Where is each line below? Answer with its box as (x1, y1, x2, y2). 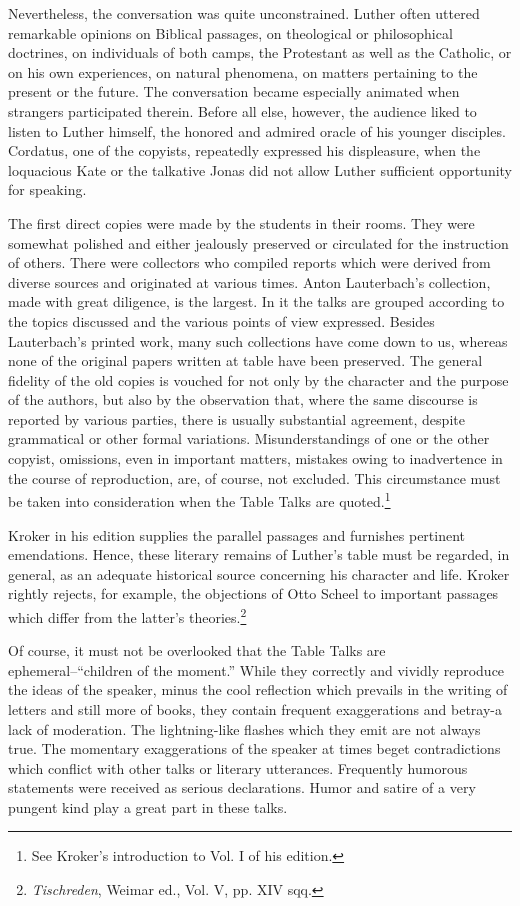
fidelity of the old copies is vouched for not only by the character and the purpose (8, 369, 509, 390)
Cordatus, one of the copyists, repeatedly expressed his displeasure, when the (8, 140, 481, 161)
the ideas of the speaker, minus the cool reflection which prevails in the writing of (8, 679, 508, 700)
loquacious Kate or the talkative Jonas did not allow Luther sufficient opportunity (8, 159, 512, 180)
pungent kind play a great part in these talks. (8, 796, 288, 817)
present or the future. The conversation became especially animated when (8, 81, 460, 102)
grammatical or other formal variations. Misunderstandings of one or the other (8, 428, 490, 449)
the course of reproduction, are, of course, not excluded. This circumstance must (8, 467, 501, 488)
